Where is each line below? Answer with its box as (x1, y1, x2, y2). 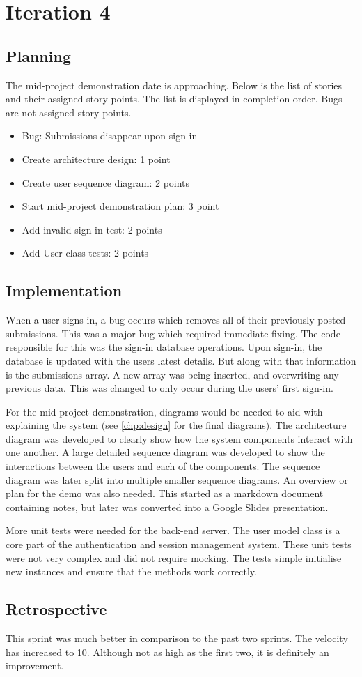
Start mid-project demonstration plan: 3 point (22, 199, 219, 213)
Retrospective (6, 598, 107, 620)
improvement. (6, 658, 64, 673)
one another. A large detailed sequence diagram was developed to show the (6, 445, 325, 459)
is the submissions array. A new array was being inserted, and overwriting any (6, 367, 339, 381)
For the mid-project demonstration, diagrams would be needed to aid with (6, 404, 323, 418)
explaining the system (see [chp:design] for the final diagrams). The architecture (6, 418, 347, 432)
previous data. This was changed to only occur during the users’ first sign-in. (6, 381, 333, 395)
